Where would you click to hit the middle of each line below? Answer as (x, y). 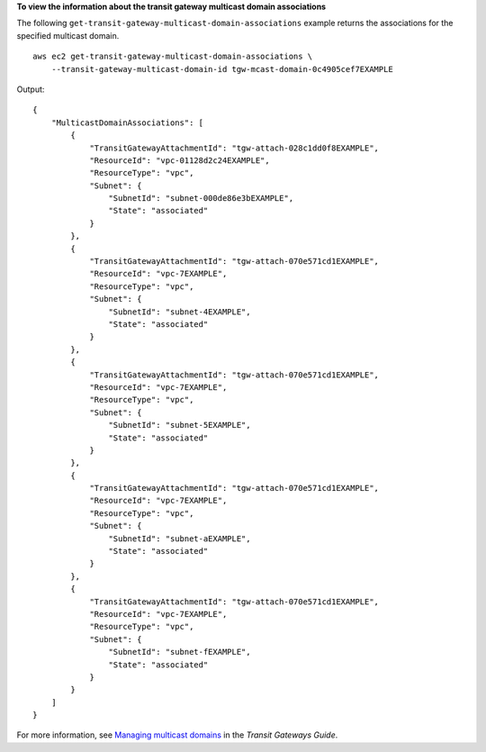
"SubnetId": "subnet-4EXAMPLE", (180, 312)
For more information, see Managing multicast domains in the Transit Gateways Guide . (177, 735)
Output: (31, 89)
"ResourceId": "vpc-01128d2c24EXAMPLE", (180, 160)
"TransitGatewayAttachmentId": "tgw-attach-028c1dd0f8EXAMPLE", (234, 148)
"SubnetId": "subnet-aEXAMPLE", (180, 539)
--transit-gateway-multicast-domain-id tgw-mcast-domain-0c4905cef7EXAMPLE (222, 69)
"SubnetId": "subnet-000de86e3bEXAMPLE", (201, 199)
